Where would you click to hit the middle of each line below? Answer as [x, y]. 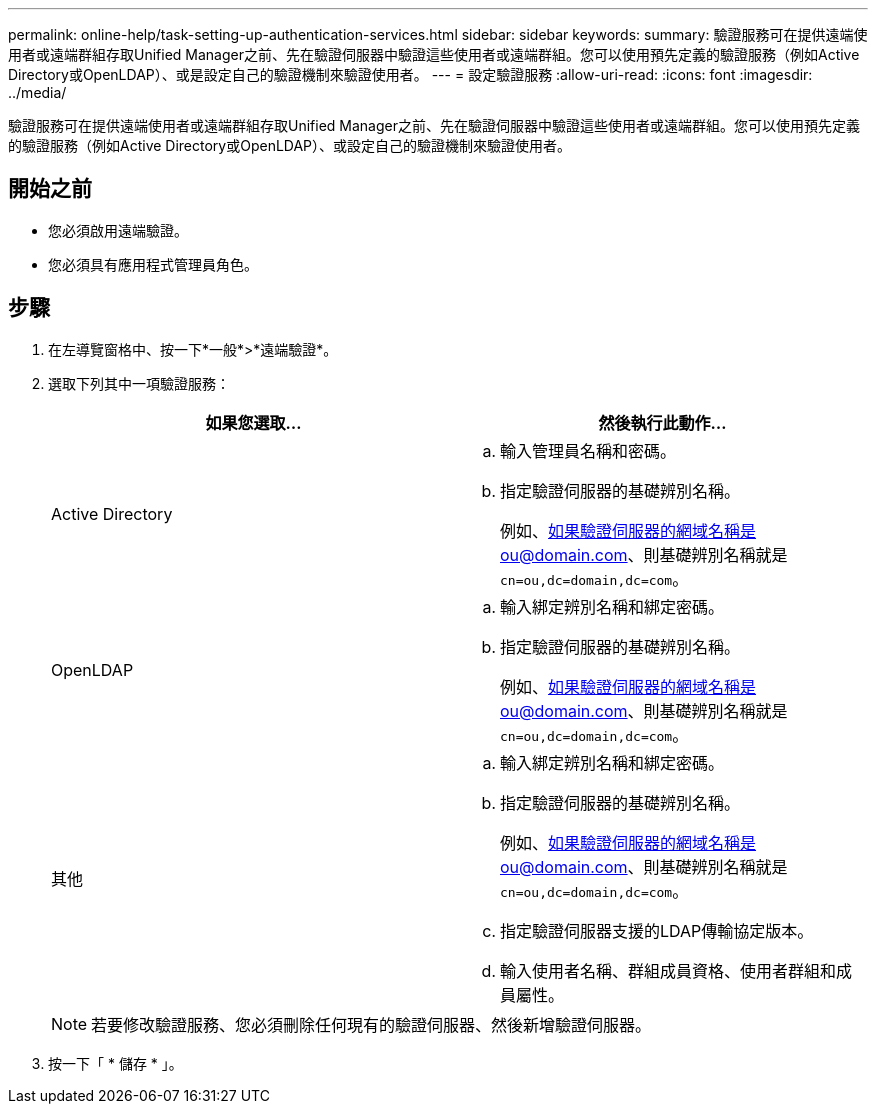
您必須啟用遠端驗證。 [118, 230]
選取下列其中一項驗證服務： [139, 383]
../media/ [37, 92]
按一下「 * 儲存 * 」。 [115, 1063]
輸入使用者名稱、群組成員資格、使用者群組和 [668, 970]
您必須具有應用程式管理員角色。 [153, 264]
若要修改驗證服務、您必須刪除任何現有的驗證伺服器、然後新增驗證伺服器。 [371, 1024]
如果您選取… [253, 422]
